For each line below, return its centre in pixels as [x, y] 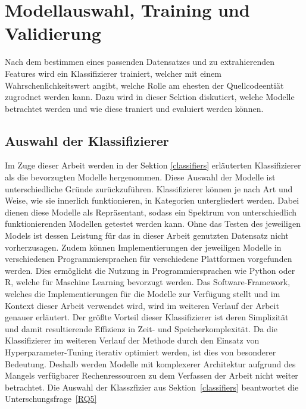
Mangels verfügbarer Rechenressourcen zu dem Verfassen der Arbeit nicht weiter [152, 375]
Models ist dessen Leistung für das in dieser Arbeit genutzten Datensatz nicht [147, 235]
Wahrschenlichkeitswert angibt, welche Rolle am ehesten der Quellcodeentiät [144, 85]
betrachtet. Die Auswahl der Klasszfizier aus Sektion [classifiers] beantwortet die [152, 387]
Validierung [53, 33]
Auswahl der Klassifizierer [87, 140]
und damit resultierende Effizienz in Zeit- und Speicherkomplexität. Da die [141, 328]
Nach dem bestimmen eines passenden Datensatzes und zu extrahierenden [140, 62]
